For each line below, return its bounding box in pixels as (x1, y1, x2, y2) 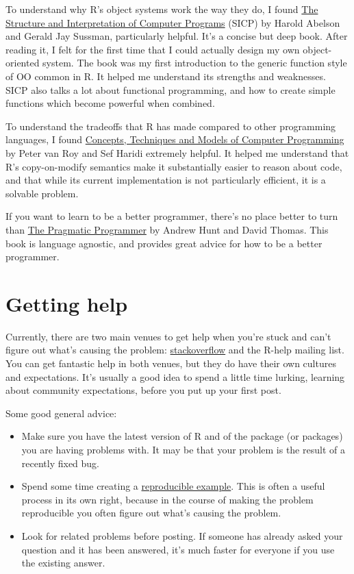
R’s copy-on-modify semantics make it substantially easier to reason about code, (5, 159, 342, 173)
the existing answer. (21, 556, 105, 570)
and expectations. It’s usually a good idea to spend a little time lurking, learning (5, 369, 345, 384)
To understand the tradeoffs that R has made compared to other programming (5, 118, 336, 133)
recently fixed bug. (21, 456, 100, 470)
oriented (5, 55, 40, 70)
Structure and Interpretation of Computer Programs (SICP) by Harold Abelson (5, 15, 340, 29)
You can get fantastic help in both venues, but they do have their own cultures (5, 356, 336, 370)
